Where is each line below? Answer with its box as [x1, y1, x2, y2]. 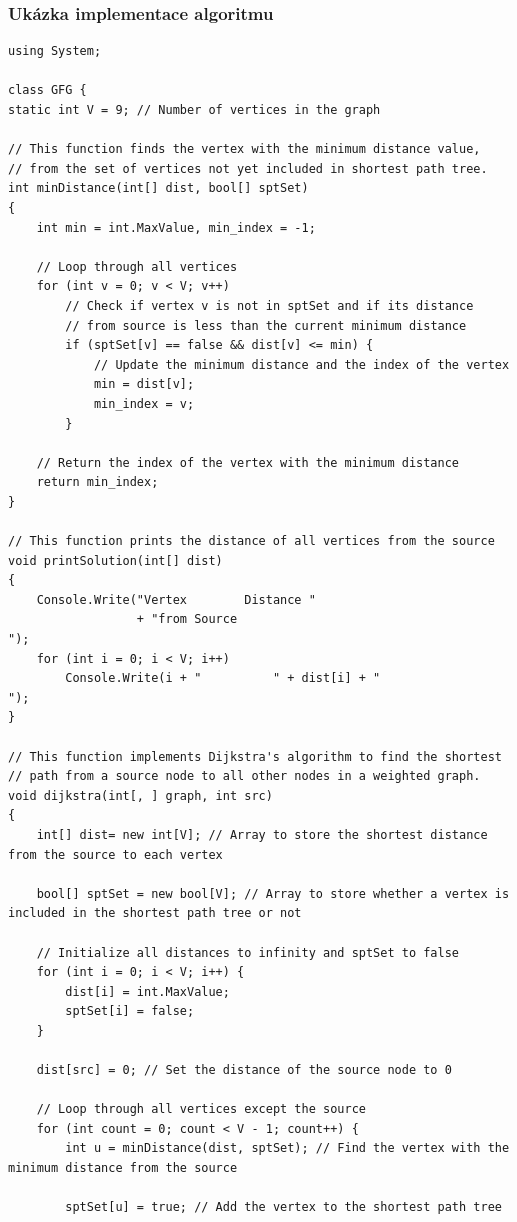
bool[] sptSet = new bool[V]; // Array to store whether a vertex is [36, 886, 510, 901]
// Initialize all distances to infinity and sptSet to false [36, 945, 460, 960]
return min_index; [36, 475, 159, 490]
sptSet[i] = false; [65, 1004, 195, 1019]
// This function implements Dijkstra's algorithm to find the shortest [8, 749, 502, 764]
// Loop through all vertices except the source [36, 1102, 366, 1117]
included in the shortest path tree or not [8, 906, 302, 921]
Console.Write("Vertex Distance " [36, 592, 316, 607]
